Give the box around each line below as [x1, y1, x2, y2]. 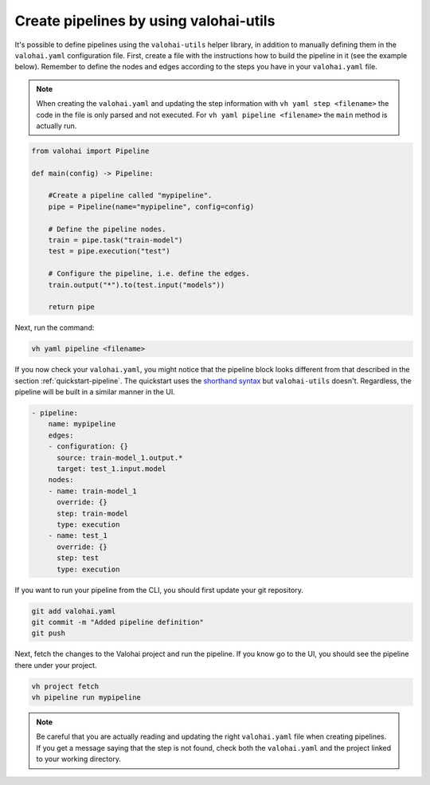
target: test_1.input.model [57, 465, 166, 473]
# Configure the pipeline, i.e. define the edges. [48, 269, 250, 278]
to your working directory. [36, 754, 121, 764]
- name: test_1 [48, 531, 107, 540]
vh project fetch [31, 681, 100, 691]
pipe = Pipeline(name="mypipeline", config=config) [48, 202, 255, 211]
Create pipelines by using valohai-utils [14, 12, 276, 29]
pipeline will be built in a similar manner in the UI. [14, 387, 175, 397]
